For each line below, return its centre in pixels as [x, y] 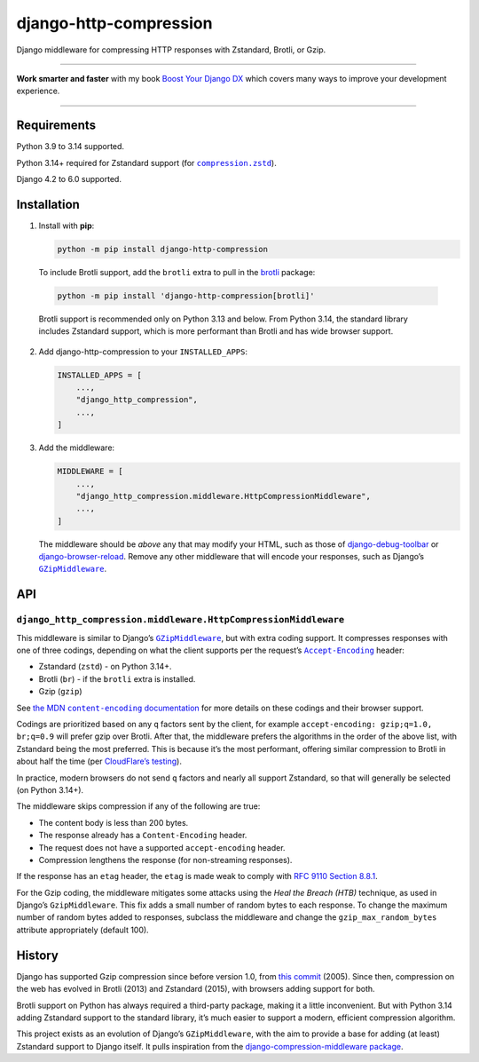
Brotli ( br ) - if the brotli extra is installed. [117, 678]
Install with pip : [67, 226]
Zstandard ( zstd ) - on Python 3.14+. [105, 667]
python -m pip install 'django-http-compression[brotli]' [186, 296]
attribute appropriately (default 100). [83, 930]
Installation [48, 204]
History [38, 955]
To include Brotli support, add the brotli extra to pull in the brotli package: [177, 272]
